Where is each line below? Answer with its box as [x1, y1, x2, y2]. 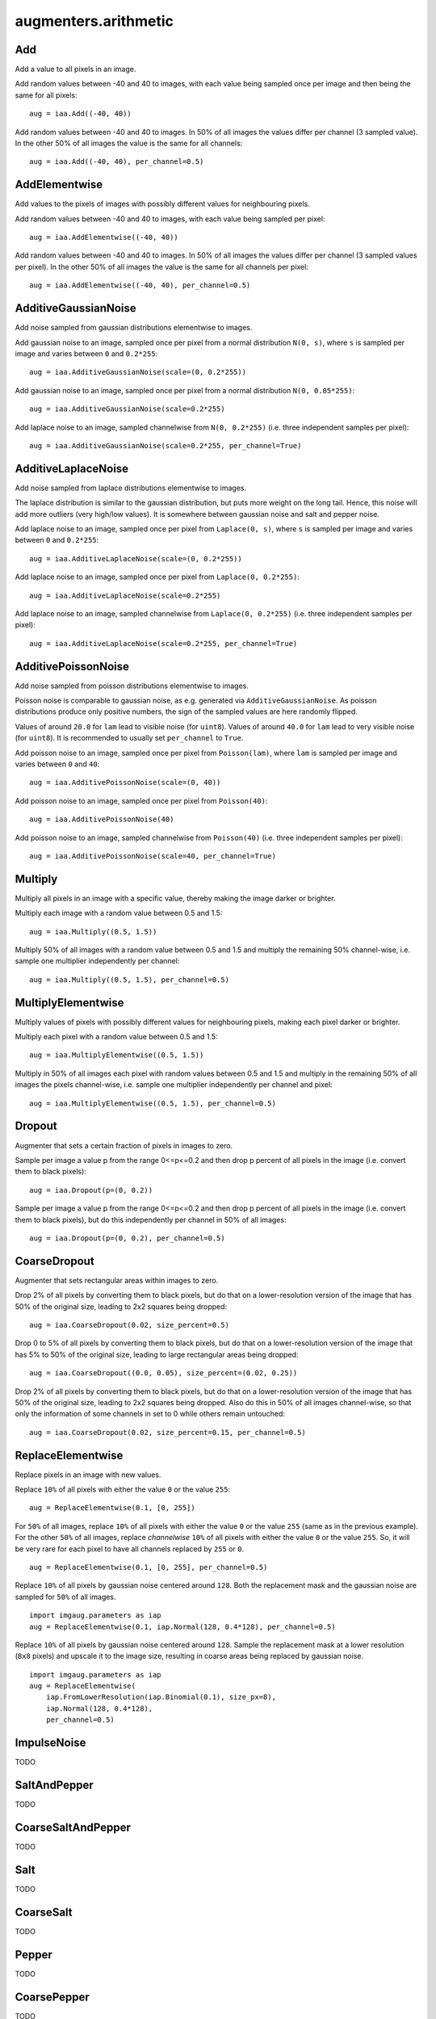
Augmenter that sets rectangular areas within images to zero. [15, 1275, 219, 1285]
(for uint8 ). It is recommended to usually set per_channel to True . [15, 733, 244, 743]
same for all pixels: [15, 90, 78, 100]
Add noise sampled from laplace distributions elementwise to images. [15, 483, 246, 493]
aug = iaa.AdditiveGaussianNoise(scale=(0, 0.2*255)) [29, 367, 246, 377]
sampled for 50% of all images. [15, 1592, 116, 1601]
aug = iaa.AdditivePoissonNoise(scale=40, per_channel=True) [29, 851, 276, 860]
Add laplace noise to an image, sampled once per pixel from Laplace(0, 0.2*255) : [15, 572, 300, 581]
